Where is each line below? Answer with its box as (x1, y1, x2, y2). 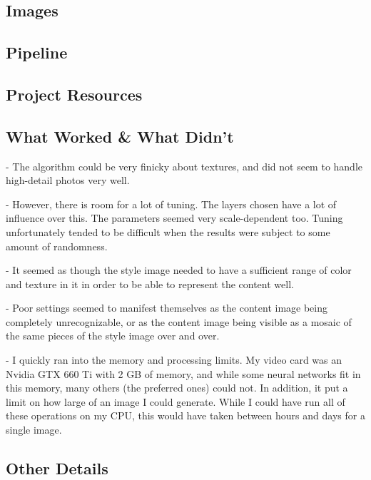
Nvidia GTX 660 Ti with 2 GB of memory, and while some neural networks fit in (6, 366, 361, 381)
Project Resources (6, 83, 143, 105)
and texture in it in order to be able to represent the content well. (6, 276, 294, 291)
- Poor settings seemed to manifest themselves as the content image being (6, 300, 328, 315)
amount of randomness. (6, 238, 108, 253)
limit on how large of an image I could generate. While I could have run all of (6, 394, 345, 409)
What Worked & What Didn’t (6, 125, 234, 147)
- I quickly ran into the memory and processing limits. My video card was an (6, 352, 342, 367)
